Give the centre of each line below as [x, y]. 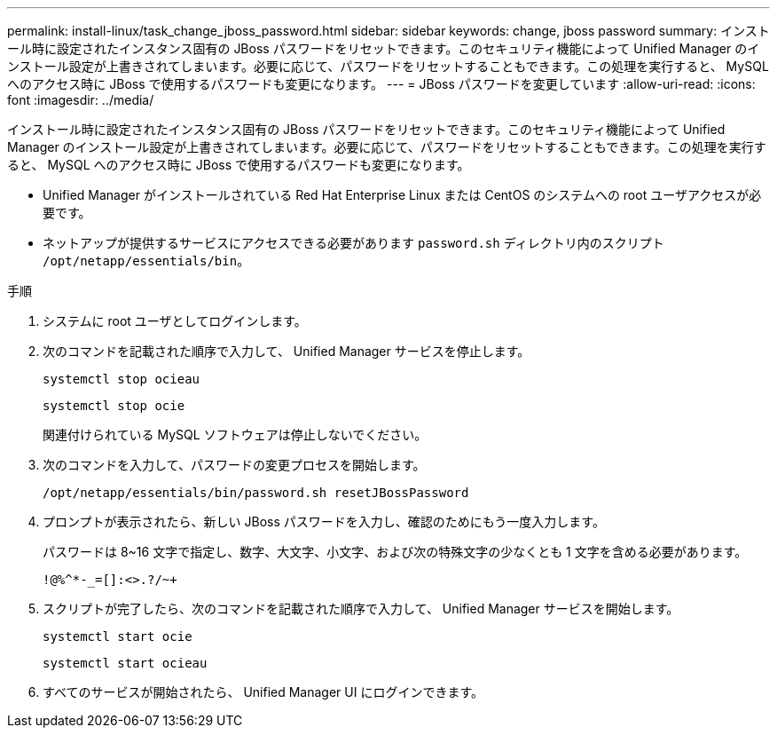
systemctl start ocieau [125, 663]
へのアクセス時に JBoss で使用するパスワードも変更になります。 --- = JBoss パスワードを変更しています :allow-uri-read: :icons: [381, 84]
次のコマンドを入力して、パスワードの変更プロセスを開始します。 [234, 465]
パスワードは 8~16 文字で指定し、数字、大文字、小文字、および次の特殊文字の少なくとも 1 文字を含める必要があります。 [395, 552]
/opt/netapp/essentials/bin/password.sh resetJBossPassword [256, 493]
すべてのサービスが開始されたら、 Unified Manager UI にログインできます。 [263, 692]
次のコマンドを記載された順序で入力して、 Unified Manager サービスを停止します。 [286, 351]
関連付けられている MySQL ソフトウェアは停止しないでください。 [235, 435]
